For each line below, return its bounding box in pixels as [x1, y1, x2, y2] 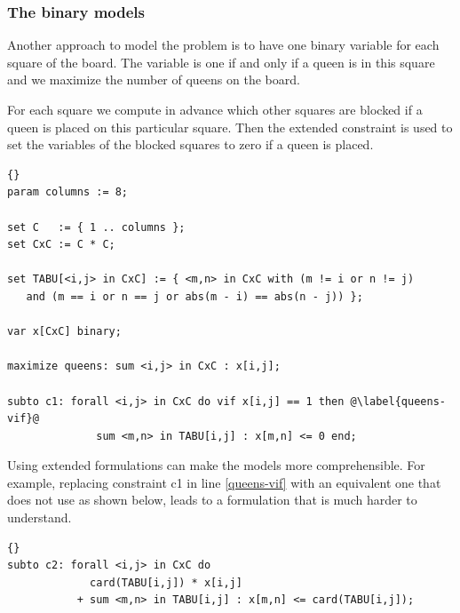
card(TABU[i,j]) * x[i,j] [90, 576, 242, 589]
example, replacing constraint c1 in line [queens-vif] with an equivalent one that [7, 473, 441, 491]
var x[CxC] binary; [7, 325, 122, 338]
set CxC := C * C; [7, 238, 115, 251]
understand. [7, 508, 72, 527]
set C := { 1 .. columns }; [7, 220, 186, 234]
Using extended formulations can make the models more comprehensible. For [7, 456, 425, 474]
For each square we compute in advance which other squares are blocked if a [7, 100, 423, 118]
